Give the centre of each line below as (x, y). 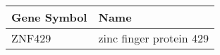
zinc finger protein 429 (154, 38)
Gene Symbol (49, 17)
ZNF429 (31, 38)
